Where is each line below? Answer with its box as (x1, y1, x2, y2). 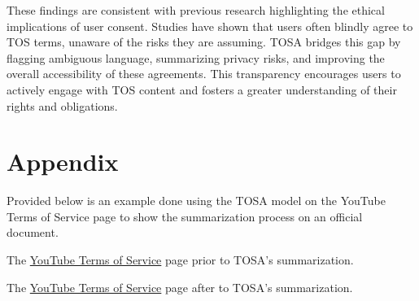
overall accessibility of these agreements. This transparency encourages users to (7, 65, 401, 82)
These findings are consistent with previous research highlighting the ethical (7, 2, 385, 18)
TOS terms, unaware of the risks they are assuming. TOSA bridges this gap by (7, 33, 401, 50)
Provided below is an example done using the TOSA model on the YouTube (7, 192, 386, 209)
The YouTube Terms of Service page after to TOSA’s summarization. (7, 278, 353, 295)
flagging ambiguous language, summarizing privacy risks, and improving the (7, 49, 385, 66)
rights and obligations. (7, 97, 118, 114)
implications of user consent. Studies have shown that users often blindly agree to (7, 17, 413, 34)
